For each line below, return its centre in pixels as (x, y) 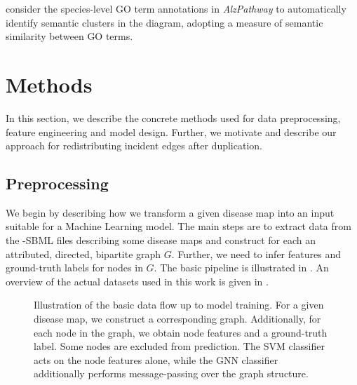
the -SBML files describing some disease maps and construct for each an (161, 240)
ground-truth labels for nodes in (74, 268)
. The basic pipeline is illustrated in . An (241, 268)
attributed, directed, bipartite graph (83, 254)
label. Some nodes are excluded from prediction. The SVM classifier (179, 346)
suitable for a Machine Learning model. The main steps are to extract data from (178, 226)
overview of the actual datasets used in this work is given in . (137, 281)
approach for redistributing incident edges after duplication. (134, 146)
